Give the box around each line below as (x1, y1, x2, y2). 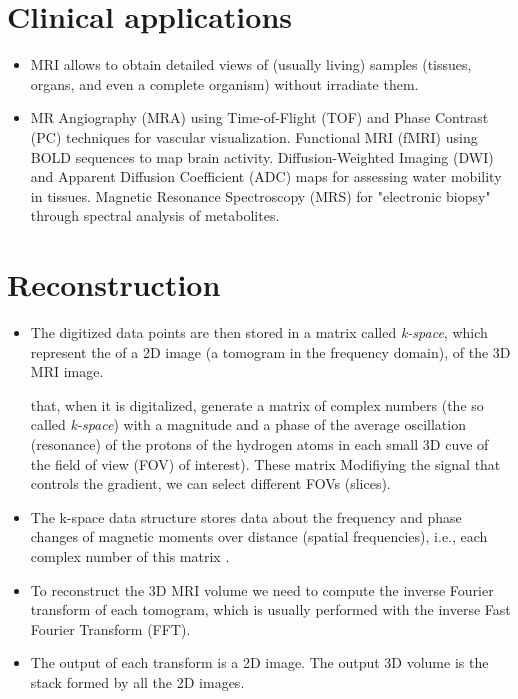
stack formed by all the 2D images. (30, 671, 245, 692)
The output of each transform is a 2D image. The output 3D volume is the (30, 652, 489, 673)
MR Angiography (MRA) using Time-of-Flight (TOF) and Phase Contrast (30, 107, 489, 128)
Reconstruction (7, 264, 221, 305)
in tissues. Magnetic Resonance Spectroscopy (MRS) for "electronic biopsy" (30, 185, 491, 206)
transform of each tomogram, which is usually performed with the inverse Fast (30, 599, 511, 620)
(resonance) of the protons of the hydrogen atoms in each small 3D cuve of (30, 433, 489, 454)
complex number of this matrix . (30, 545, 230, 566)
